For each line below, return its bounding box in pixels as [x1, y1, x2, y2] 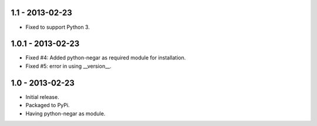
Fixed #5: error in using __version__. [25, 62, 112, 69]
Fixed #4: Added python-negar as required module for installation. [25, 54, 186, 61]
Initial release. [25, 93, 59, 100]
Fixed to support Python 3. [25, 24, 90, 31]
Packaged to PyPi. [25, 102, 70, 109]
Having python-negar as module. [25, 110, 106, 117]
